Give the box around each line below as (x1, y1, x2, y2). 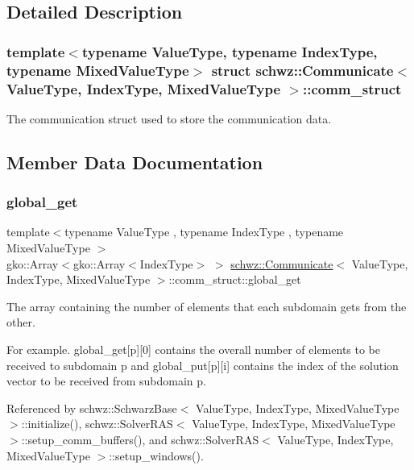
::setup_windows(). (109, 447, 204, 464)
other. (6, 314, 35, 331)
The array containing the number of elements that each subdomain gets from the (6, 297, 407, 314)
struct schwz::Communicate (211, 60, 394, 80)
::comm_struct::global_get (168, 271, 301, 288)
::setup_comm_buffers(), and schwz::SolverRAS (21, 430, 259, 447)
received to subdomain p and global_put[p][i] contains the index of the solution (6, 356, 399, 373)
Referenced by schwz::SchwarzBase (6, 399, 177, 416)
